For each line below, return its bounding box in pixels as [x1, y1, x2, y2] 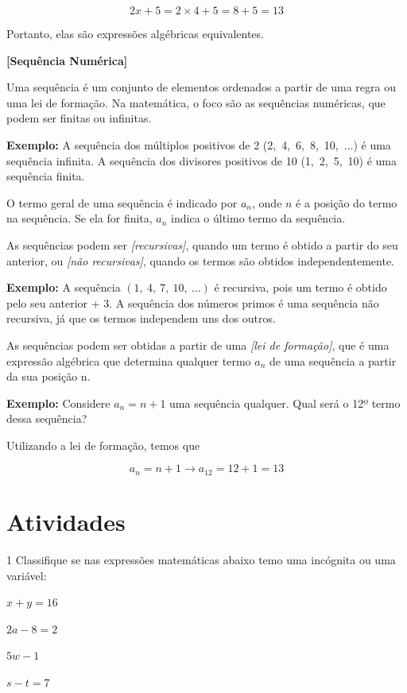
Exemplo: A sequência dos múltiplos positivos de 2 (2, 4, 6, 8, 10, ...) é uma [6, 136, 391, 153]
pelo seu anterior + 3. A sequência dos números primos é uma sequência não [6, 294, 379, 311]
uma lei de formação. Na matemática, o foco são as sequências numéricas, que [6, 94, 386, 110]
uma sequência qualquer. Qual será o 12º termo [169, 394, 401, 411]
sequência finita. [6, 168, 85, 184]
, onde [252, 194, 282, 211]
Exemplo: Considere [6, 394, 110, 411]
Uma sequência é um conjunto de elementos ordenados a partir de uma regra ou [6, 79, 396, 95]
